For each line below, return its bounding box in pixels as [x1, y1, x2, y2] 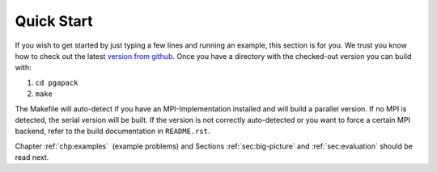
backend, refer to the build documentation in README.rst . [15, 126, 210, 136]
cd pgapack [35, 78, 78, 87]
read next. [15, 153, 49, 162]
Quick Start [15, 12, 93, 30]
